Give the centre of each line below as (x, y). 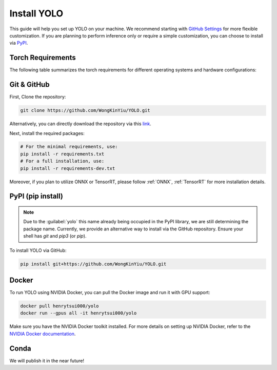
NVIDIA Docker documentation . (43, 334)
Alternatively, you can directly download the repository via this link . (80, 124)
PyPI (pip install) (36, 196)
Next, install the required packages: (47, 133)
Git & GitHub (29, 85)
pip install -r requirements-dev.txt (68, 168)
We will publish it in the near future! (47, 361)
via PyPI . (19, 43)
